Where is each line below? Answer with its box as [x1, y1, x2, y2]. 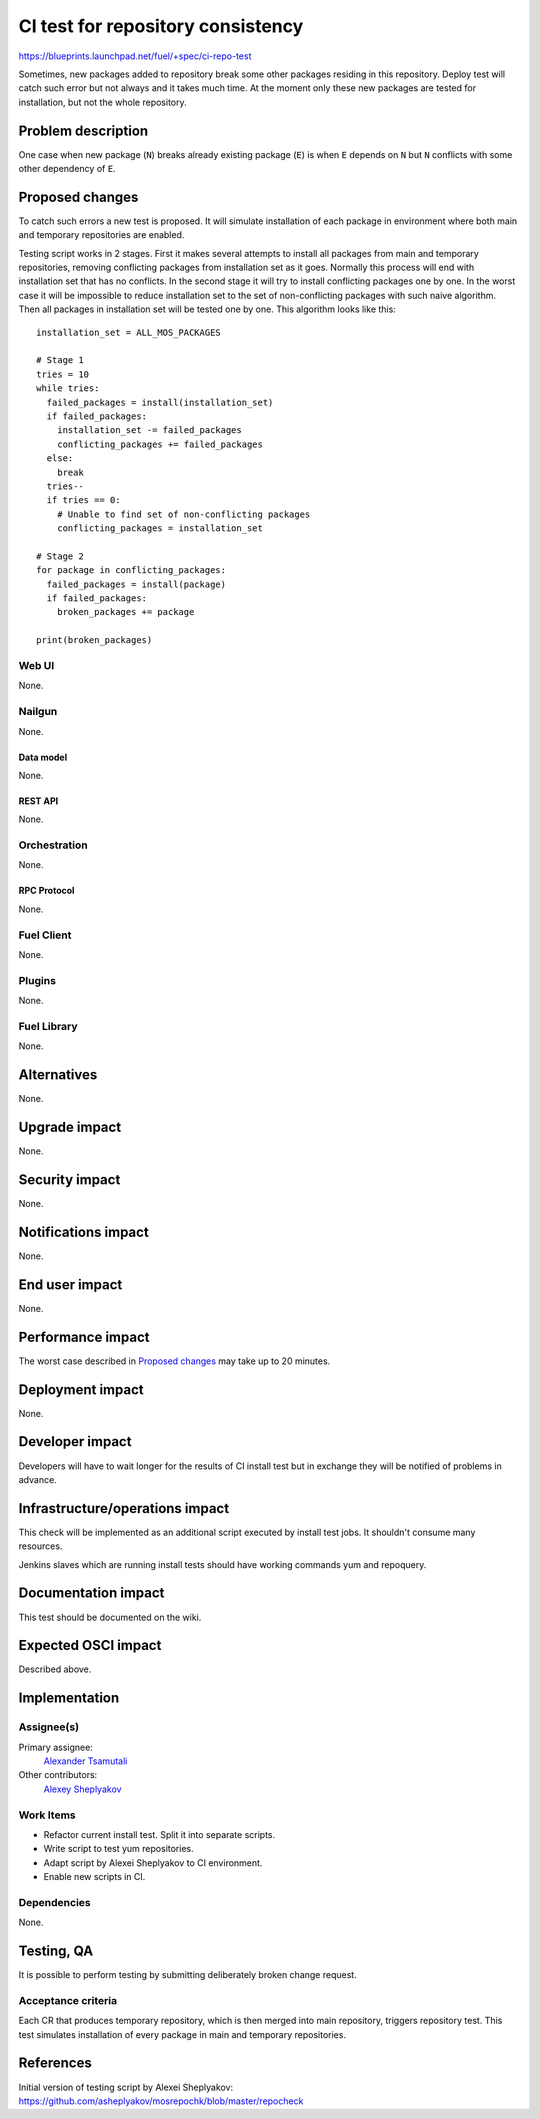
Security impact [18, 1171, 121, 1188]
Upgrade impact [18, 1118, 122, 1135]
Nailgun [18, 705, 58, 719]
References [18, 2055, 92, 2072]
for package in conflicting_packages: [36, 565, 227, 576]
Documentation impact [18, 1585, 165, 1602]
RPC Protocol [18, 885, 75, 897]
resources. [18, 1540, 63, 1552]
